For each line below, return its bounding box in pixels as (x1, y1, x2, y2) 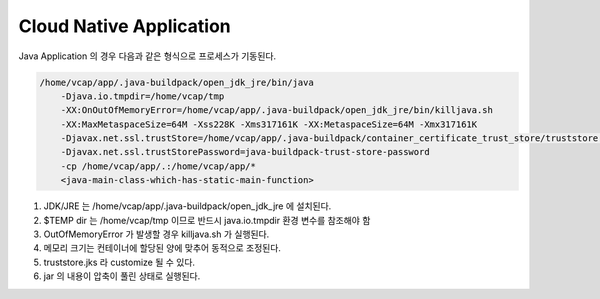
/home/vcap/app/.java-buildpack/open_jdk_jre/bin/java (39, 76, 314, 88)
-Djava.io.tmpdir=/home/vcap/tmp (60, 90, 225, 102)
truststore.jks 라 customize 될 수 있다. (43, 256, 195, 268)
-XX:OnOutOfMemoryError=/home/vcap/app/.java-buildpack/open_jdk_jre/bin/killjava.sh (60, 105, 494, 116)
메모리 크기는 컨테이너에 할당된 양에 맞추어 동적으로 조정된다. (43, 242, 282, 254)
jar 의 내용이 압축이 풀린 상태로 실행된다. (43, 270, 201, 282)
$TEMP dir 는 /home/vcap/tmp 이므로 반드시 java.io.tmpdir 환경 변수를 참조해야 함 (43, 214, 371, 226)
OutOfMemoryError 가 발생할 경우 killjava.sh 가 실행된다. (43, 228, 270, 240)
